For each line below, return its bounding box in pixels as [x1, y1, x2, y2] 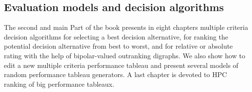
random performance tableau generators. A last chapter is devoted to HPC [4, 69, 227, 79]
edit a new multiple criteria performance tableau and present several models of [4, 60, 238, 70]
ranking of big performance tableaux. [4, 79, 114, 89]
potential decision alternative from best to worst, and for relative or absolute [4, 41, 233, 51]
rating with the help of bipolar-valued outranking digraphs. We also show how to [4, 50, 245, 60]
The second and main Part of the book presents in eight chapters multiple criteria [4, 22, 248, 32]
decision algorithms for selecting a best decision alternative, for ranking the [4, 31, 229, 41]
